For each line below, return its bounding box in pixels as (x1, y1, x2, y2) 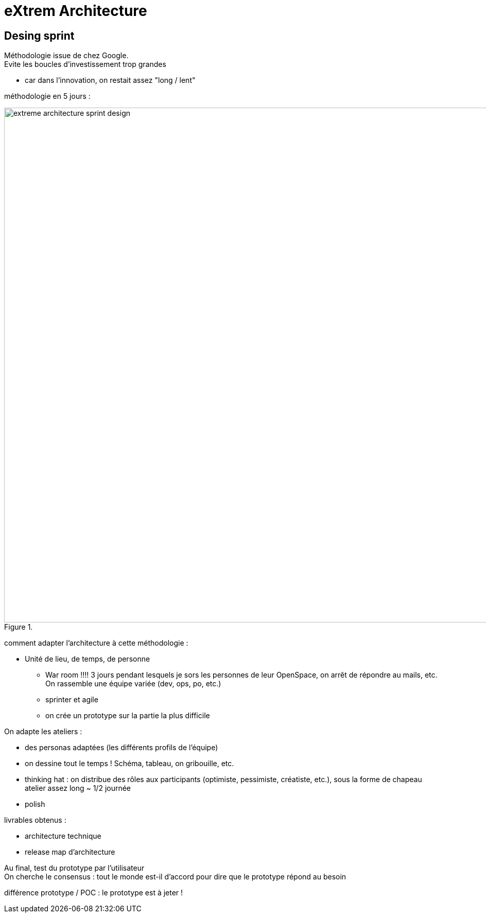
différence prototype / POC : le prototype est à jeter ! (4, 888, 183, 897)
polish (25, 800, 45, 809)
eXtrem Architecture (4, 2, 147, 20)
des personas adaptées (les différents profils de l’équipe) (25, 743, 218, 752)
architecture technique (25, 832, 101, 841)
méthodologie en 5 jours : (4, 92, 91, 101)
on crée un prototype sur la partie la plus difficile (45, 711, 210, 720)
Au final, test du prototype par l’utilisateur (4, 863, 145, 873)
